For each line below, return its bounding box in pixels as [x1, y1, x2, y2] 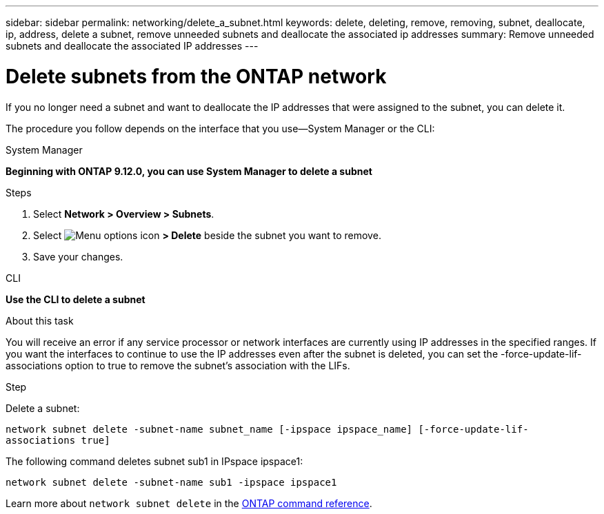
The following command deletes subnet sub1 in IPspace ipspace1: [6, 455, 303, 467]
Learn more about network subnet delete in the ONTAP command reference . [6, 497, 372, 509]
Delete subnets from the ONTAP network [6, 64, 387, 88]
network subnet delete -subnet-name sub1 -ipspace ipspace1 [6, 476, 337, 488]
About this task [6, 314, 74, 327]
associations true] [6, 434, 110, 446]
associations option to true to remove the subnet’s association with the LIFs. [6, 359, 350, 371]
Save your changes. [33, 250, 123, 263]
